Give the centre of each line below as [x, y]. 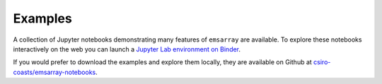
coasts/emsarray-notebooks [54, 72]
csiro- [322, 62]
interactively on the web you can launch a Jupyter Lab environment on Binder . [127, 49]
